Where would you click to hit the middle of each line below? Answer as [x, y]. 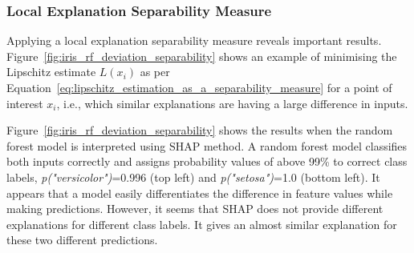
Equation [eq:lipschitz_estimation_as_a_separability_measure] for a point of [199, 87]
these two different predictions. [82, 240]
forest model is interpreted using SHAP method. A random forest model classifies [207, 145]
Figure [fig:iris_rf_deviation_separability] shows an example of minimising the [202, 56]
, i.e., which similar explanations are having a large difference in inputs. [232, 103]
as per [155, 72]
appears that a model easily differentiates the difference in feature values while [200, 193]
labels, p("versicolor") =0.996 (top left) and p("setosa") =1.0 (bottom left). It [193, 177]
